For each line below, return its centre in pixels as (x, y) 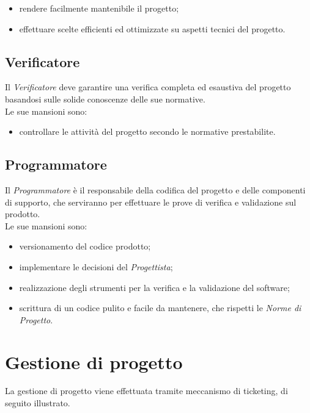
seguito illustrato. (38, 403)
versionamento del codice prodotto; (85, 246)
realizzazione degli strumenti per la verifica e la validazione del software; (154, 287)
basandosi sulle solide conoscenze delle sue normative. (105, 99)
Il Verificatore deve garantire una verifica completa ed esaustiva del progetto (148, 87)
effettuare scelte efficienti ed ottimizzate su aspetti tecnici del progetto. (152, 28)
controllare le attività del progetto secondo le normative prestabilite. (147, 131)
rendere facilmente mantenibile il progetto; (99, 8)
